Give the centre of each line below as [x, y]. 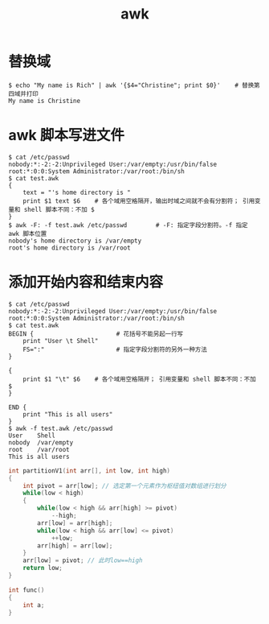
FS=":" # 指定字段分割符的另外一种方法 [115, 349]
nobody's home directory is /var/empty [75, 241]
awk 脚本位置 [28, 233]
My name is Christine [45, 101]
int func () [26, 590]
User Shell [32, 436]
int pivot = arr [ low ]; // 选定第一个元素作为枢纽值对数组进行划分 [124, 486]
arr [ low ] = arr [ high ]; [75, 523]
